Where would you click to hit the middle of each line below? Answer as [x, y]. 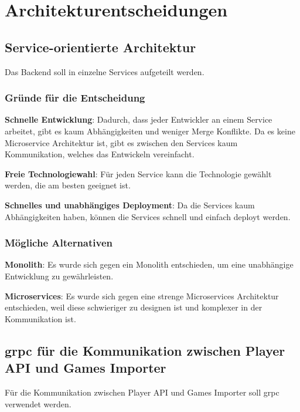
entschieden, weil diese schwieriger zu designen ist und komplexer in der [134, 307]
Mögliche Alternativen [59, 243]
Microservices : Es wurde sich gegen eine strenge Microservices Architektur [142, 296]
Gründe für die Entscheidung [75, 98]
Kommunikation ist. [40, 318]
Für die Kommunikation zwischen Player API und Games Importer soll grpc [142, 392]
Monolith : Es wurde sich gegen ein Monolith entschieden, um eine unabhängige [149, 264]
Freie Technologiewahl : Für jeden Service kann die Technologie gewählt [138, 173]
